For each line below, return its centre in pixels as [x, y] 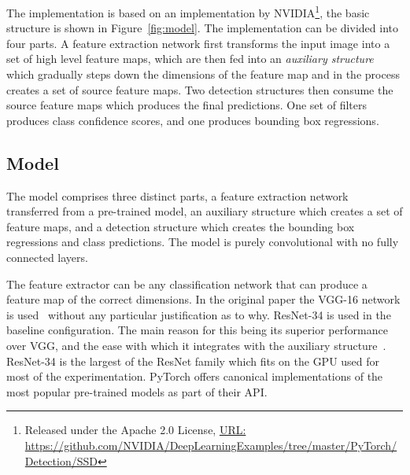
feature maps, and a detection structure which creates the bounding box [181, 226]
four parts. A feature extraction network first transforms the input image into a [198, 43]
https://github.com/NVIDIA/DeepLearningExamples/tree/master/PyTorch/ [211, 445]
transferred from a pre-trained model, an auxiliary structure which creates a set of [205, 211]
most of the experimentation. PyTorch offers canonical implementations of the [195, 376]
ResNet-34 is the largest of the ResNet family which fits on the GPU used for [193, 361]
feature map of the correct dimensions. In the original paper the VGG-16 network [203, 299]
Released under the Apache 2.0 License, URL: [135, 430]
